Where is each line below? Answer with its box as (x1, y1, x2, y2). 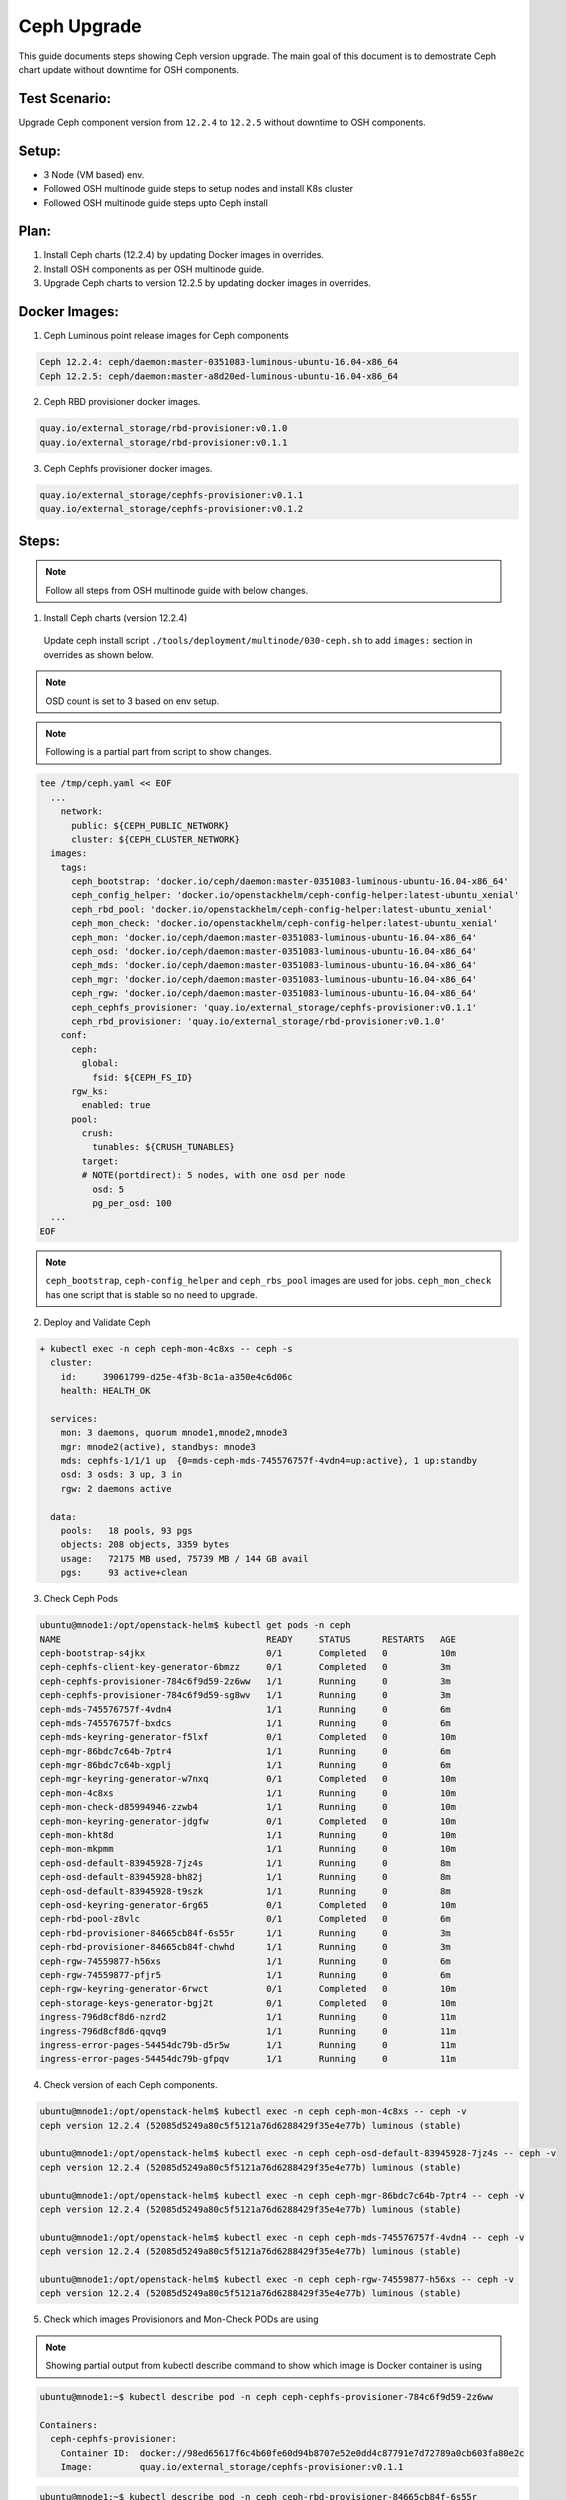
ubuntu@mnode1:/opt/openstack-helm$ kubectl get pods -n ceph (39, 1620, 351, 1631)
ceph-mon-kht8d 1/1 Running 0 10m (39, 1830, 457, 1841)
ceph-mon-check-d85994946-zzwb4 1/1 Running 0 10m (39, 1801, 457, 1813)
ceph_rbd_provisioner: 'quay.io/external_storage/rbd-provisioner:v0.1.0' (71, 1015, 446, 1027)
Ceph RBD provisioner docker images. (43, 396, 201, 408)
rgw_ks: (71, 1085, 109, 1097)
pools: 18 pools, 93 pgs (60, 1525, 194, 1537)
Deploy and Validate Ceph (43, 1316, 151, 1328)
